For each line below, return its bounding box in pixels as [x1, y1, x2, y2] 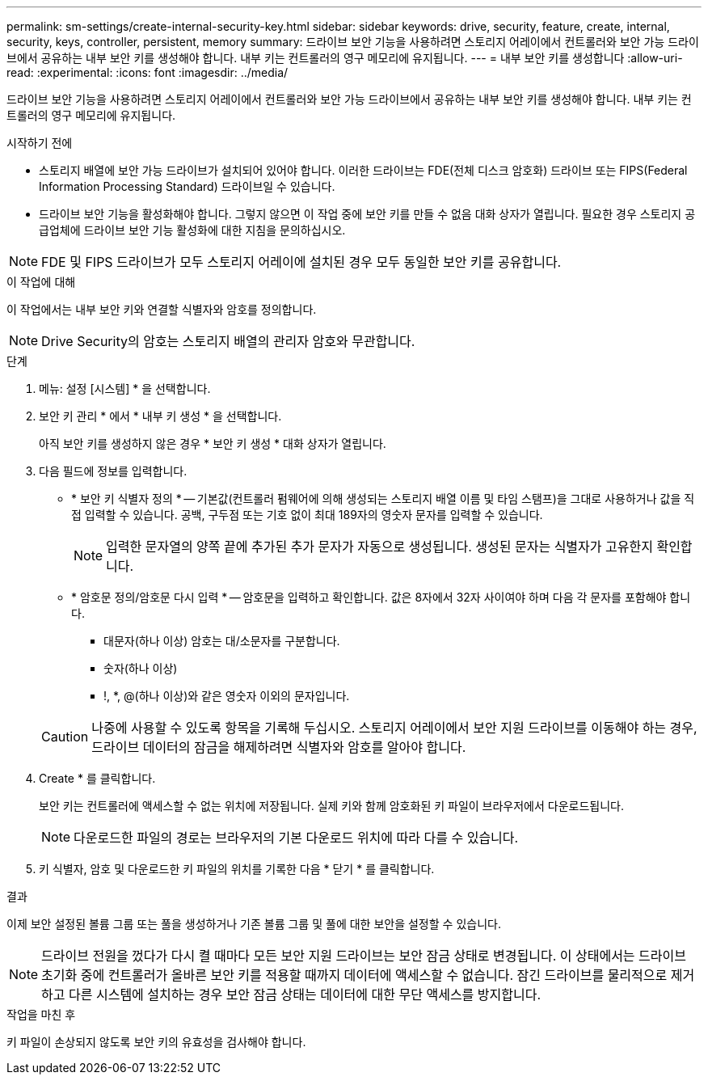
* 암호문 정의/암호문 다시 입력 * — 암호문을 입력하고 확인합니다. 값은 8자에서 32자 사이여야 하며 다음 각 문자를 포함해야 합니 [71, 590, 691, 604]
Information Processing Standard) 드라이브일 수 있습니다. [39, 179, 335, 193]
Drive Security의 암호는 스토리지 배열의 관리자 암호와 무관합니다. [41, 333, 415, 349]
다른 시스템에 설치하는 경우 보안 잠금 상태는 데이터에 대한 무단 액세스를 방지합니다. [69, 986, 542, 1003]
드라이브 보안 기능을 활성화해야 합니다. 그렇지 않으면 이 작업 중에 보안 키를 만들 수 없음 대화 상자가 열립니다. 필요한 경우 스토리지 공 [39, 207, 696, 221]
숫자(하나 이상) [103, 661, 178, 675]
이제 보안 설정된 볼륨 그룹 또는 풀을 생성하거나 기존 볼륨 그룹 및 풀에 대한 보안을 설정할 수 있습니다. [6, 917, 501, 931]
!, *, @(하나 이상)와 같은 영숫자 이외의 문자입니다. [103, 689, 350, 703]
